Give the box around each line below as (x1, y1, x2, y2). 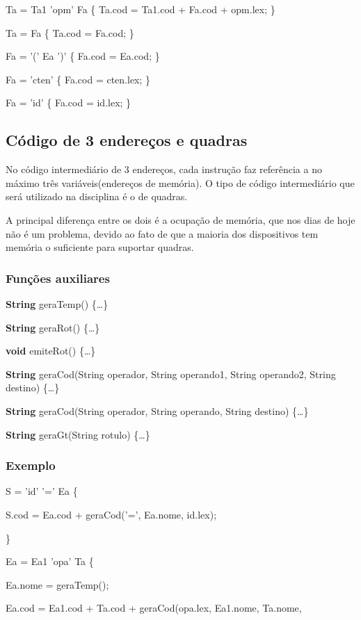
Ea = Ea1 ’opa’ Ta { (6, 554, 94, 569)
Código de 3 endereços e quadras (6, 129, 248, 151)
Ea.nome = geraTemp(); (6, 577, 109, 592)
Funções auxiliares (6, 269, 110, 286)
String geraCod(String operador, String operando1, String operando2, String (6, 366, 336, 381)
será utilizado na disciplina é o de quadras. (6, 189, 188, 204)
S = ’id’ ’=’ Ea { (6, 484, 78, 498)
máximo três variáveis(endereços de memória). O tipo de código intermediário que (6, 175, 355, 190)
